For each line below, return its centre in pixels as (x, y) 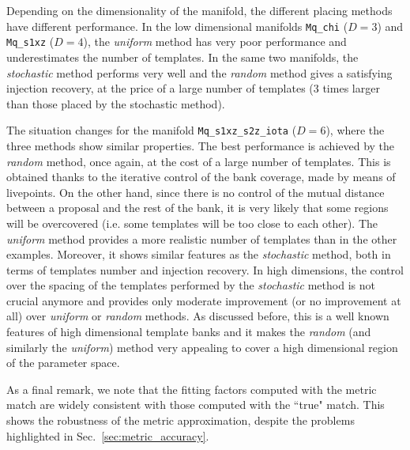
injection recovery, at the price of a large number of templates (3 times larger (193, 88)
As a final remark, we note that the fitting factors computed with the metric (192, 389)
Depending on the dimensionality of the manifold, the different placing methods (199, 10)
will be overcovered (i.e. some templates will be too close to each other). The (192, 223)
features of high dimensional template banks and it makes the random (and (189, 332)
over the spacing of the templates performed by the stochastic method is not (191, 285)
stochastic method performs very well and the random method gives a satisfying (199, 72)
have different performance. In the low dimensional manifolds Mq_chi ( (177, 26)
